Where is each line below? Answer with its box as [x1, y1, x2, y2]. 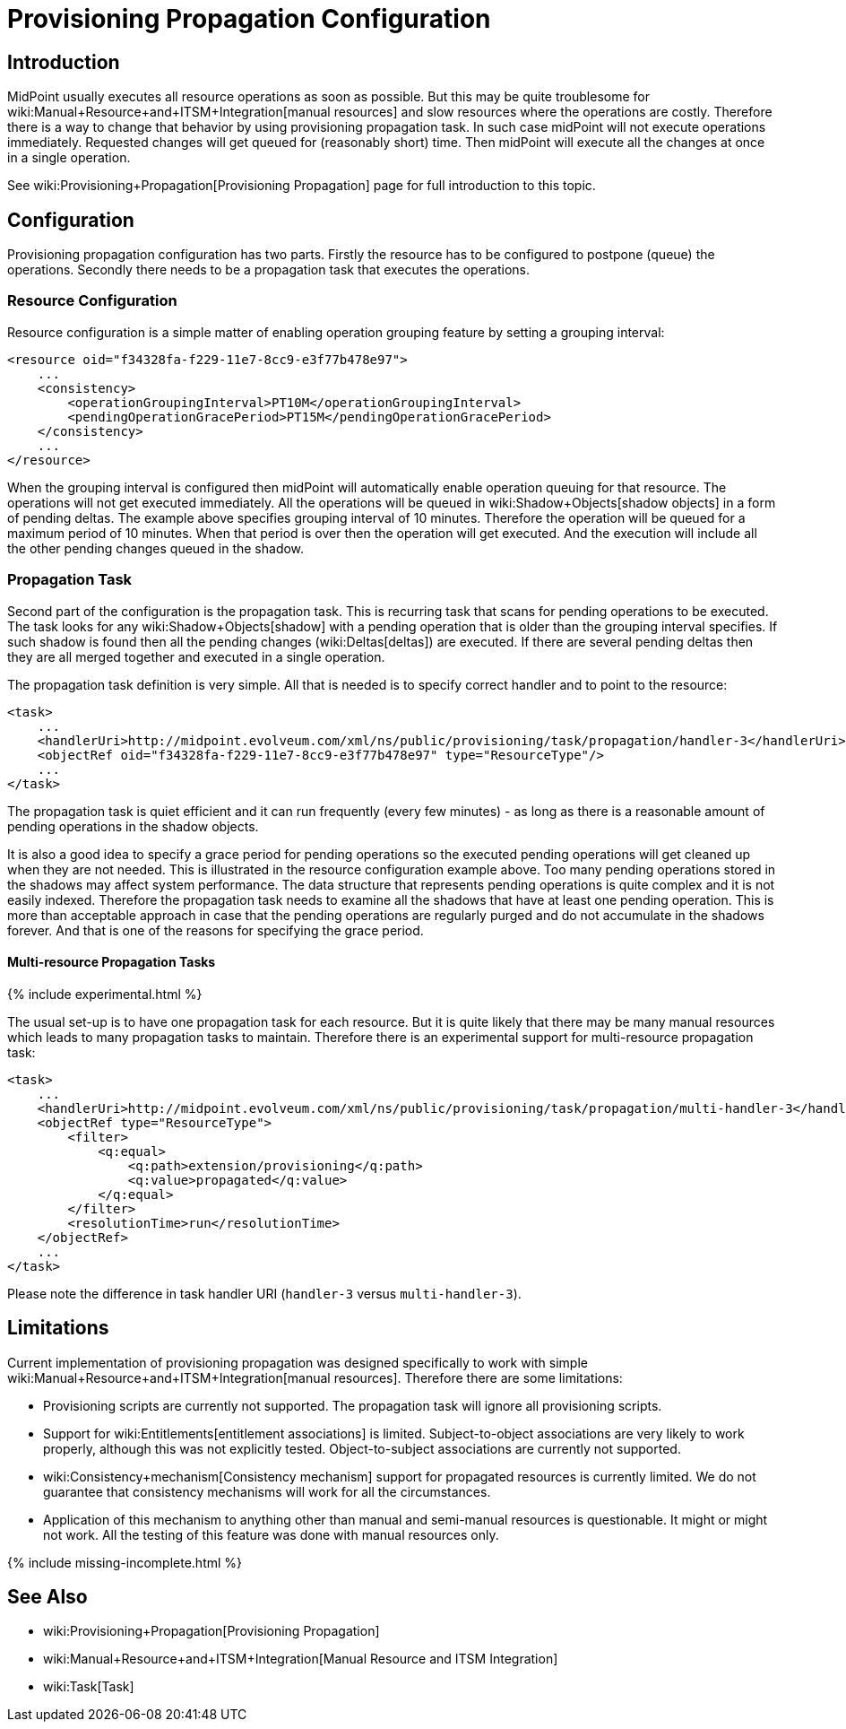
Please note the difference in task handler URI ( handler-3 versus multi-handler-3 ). [7, 1285, 522, 1301]
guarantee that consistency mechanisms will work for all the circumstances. [43, 1483, 491, 1499]
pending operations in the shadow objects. [7, 818, 259, 834]
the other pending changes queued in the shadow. [7, 540, 305, 556]
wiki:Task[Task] [43, 1679, 134, 1695]
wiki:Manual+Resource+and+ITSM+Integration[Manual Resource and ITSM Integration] [43, 1651, 558, 1667]
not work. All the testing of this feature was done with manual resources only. [43, 1526, 499, 1542]
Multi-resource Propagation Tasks [7, 954, 216, 970]
